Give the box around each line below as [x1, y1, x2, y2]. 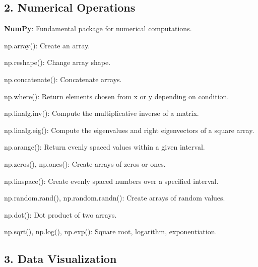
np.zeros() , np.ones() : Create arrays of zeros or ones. [4, 158, 166, 169]
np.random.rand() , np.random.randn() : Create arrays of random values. [4, 192, 225, 203]
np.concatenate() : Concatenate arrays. [4, 74, 122, 84]
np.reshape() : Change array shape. [4, 57, 111, 68]
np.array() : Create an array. [4, 40, 90, 50]
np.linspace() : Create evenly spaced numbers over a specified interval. [4, 175, 219, 186]
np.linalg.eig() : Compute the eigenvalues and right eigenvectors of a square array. [4, 124, 254, 135]
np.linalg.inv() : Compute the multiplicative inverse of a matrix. [4, 108, 199, 118]
